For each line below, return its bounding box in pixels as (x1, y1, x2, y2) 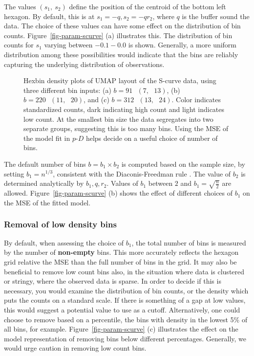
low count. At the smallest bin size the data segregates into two (23, 113, 213, 124)
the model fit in (23, 133, 70, 143)
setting (4, 168, 24, 178)
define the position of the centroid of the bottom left (69, 1, 226, 11)
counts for (4, 40, 34, 50)
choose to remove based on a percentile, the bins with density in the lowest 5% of (4, 314, 248, 324)
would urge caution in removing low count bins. (4, 343, 147, 353)
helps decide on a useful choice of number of (85, 133, 218, 143)
